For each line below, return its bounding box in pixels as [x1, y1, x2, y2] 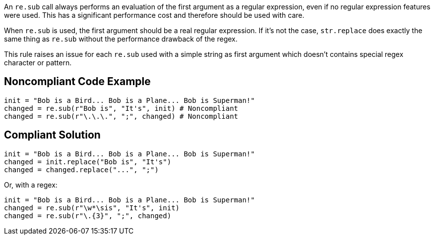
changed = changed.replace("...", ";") [4, 165, 159, 174]
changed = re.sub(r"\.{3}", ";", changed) [4, 211, 172, 220]
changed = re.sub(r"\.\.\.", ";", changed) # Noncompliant [4, 112, 239, 120]
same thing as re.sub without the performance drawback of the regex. [4, 35, 238, 43]
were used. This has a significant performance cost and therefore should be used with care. [4, 11, 305, 19]
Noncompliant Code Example [4, 75, 151, 88]
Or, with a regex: [4, 180, 58, 189]
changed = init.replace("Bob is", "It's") [4, 157, 172, 166]
